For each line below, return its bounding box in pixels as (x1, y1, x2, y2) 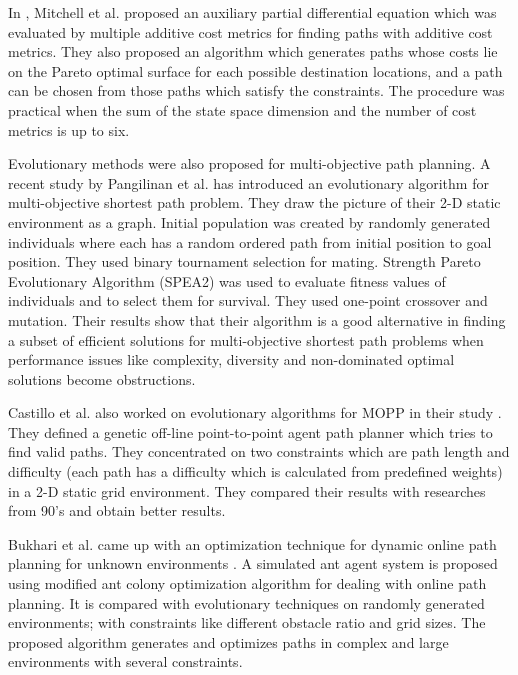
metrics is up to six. (8, 119, 130, 140)
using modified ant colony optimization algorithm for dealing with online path (8, 573, 487, 594)
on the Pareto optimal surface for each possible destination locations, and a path (8, 60, 503, 81)
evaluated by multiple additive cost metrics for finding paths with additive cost (8, 21, 493, 42)
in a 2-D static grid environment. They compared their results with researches (8, 480, 486, 501)
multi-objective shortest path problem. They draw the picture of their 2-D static (8, 192, 501, 213)
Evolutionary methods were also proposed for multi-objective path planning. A (8, 153, 491, 174)
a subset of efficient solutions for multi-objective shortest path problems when (8, 329, 484, 350)
